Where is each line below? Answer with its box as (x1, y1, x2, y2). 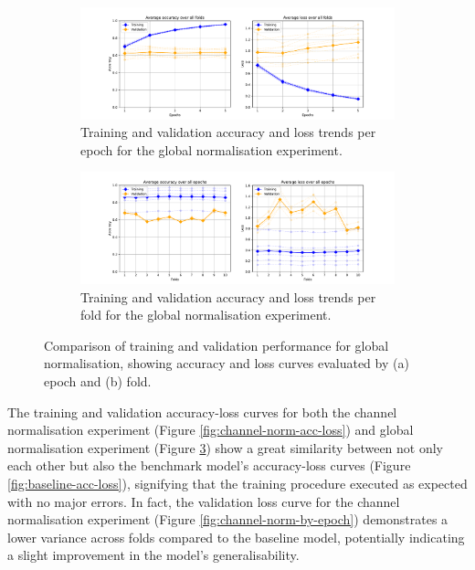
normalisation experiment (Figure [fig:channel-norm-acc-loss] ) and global (7, 420, 414, 439)
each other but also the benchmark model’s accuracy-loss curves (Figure (7, 456, 411, 475)
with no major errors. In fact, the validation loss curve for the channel (7, 491, 400, 511)
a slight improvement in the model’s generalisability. (7, 545, 300, 565)
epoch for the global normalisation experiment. (80, 140, 343, 159)
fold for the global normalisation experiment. (80, 305, 332, 324)
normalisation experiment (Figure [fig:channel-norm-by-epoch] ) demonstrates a (7, 510, 449, 529)
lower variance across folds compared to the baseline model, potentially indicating (7, 527, 465, 546)
